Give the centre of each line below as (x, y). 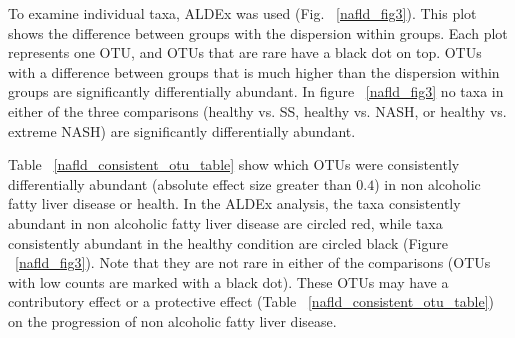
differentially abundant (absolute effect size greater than (180, 183)
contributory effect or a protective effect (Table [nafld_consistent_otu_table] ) (251, 301)
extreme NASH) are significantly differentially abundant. (182, 130)
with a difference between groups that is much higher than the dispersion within (254, 71)
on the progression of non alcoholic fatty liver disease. (172, 320)
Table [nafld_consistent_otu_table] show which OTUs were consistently (234, 164)
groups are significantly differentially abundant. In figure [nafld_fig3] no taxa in (256, 91)
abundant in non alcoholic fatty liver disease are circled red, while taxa (225, 222)
